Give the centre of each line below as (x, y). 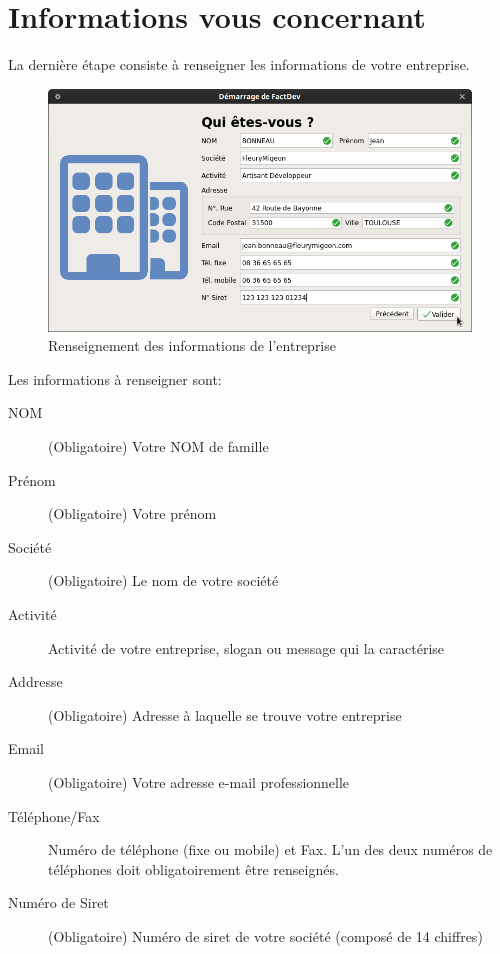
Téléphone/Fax (54, 815)
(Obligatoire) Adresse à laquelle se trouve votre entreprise (225, 714)
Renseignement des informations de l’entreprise (192, 345)
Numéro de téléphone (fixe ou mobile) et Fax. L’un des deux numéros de (270, 849)
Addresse (35, 681)
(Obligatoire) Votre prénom (132, 513)
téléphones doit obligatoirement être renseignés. (193, 868)
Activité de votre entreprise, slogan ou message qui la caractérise (246, 647)
